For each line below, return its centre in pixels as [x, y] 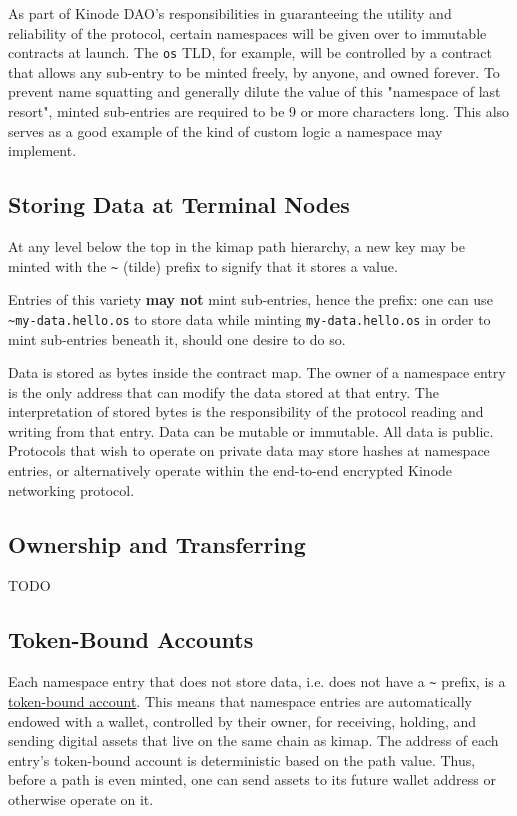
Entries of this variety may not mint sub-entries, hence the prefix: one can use [250, 299]
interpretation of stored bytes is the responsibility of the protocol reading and [246, 411]
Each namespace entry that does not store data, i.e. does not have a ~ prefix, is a [257, 681]
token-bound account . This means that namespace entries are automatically [240, 700]
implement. [42, 150]
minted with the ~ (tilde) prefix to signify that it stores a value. [203, 265]
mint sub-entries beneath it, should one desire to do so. [177, 338]
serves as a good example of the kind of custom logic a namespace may [225, 130]
